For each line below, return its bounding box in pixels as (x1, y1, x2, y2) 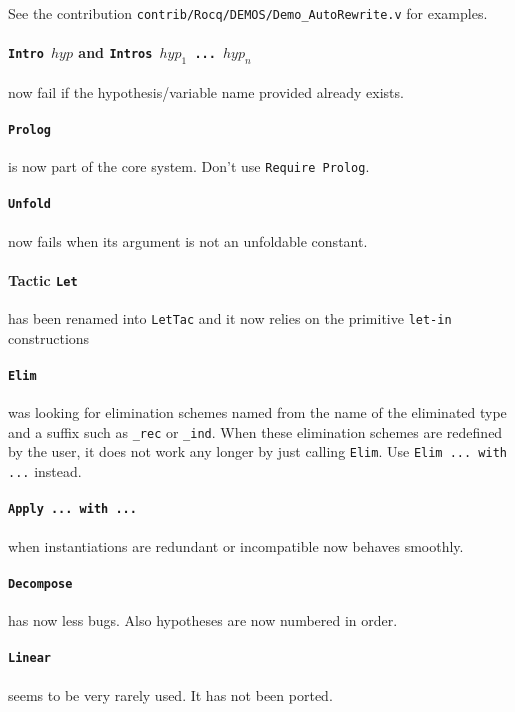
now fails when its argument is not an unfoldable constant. (8, 230, 368, 251)
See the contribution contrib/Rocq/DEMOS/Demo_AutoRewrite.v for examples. (8, 3, 488, 23)
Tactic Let (8, 269, 78, 290)
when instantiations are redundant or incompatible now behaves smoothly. (8, 535, 464, 556)
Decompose (8, 576, 73, 591)
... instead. (8, 461, 82, 482)
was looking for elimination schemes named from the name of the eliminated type (8, 402, 507, 423)
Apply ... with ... (8, 502, 137, 517)
